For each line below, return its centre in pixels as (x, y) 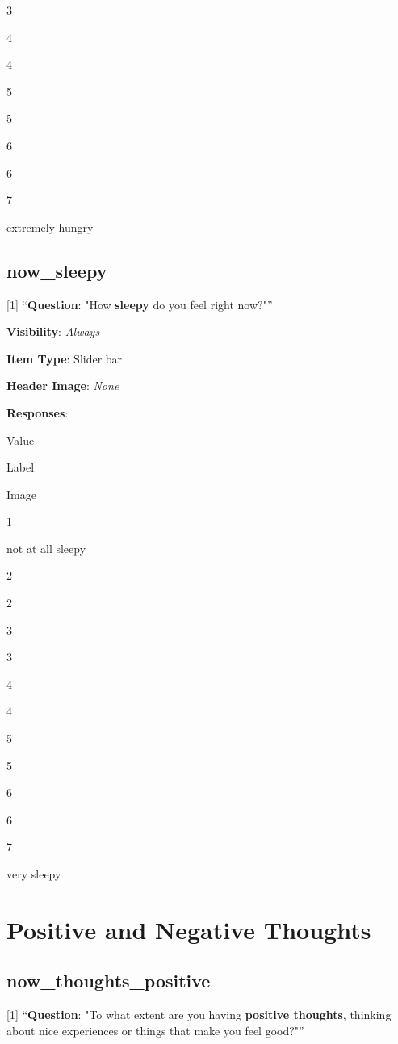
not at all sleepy (46, 548)
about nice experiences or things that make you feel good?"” (155, 1030)
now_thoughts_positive (109, 981)
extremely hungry (50, 226)
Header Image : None (63, 386)
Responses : (38, 412)
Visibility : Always (53, 331)
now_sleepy (57, 270)
